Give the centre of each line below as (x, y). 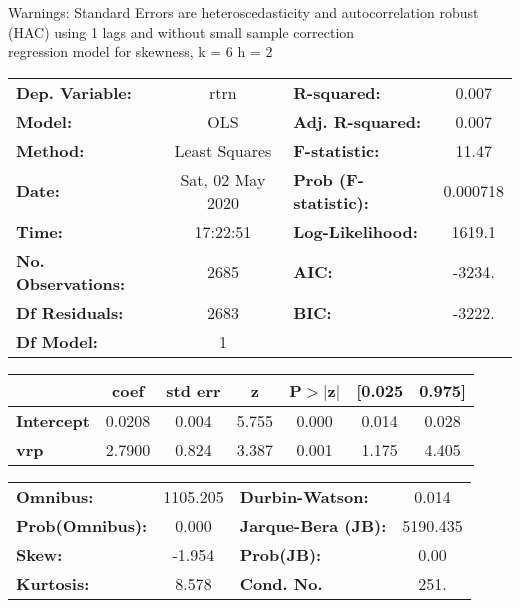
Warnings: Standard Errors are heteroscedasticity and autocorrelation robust (243, 12)
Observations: (71, 283)
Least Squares (223, 150)
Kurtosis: (53, 583)
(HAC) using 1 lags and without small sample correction (181, 31)
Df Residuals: (70, 312)
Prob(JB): (280, 554)
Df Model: (57, 341)
